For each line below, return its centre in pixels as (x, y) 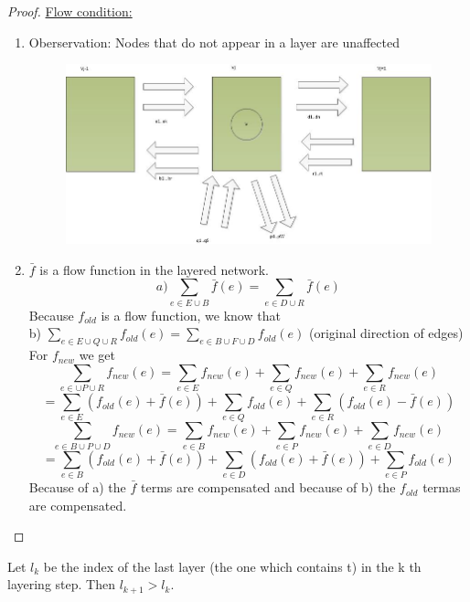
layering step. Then (61, 584)
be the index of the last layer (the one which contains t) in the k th (232, 566)
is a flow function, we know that (191, 315)
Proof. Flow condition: (70, 11)
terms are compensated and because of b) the (268, 487)
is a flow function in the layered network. (154, 269)
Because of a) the (77, 487)
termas (442, 487)
